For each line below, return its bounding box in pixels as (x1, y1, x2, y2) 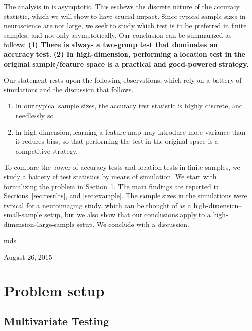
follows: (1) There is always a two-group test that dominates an (4, 39, 218, 50)
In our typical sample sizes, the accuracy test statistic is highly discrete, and (15, 101, 243, 111)
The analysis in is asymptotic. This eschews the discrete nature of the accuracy (4, 1, 240, 11)
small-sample (4, 209, 42, 220)
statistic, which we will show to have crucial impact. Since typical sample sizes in (4, 11, 246, 21)
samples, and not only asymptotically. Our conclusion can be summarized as (4, 30, 232, 40)
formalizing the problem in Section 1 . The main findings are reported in (4, 181, 219, 191)
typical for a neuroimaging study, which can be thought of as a (4, 200, 191, 210)
